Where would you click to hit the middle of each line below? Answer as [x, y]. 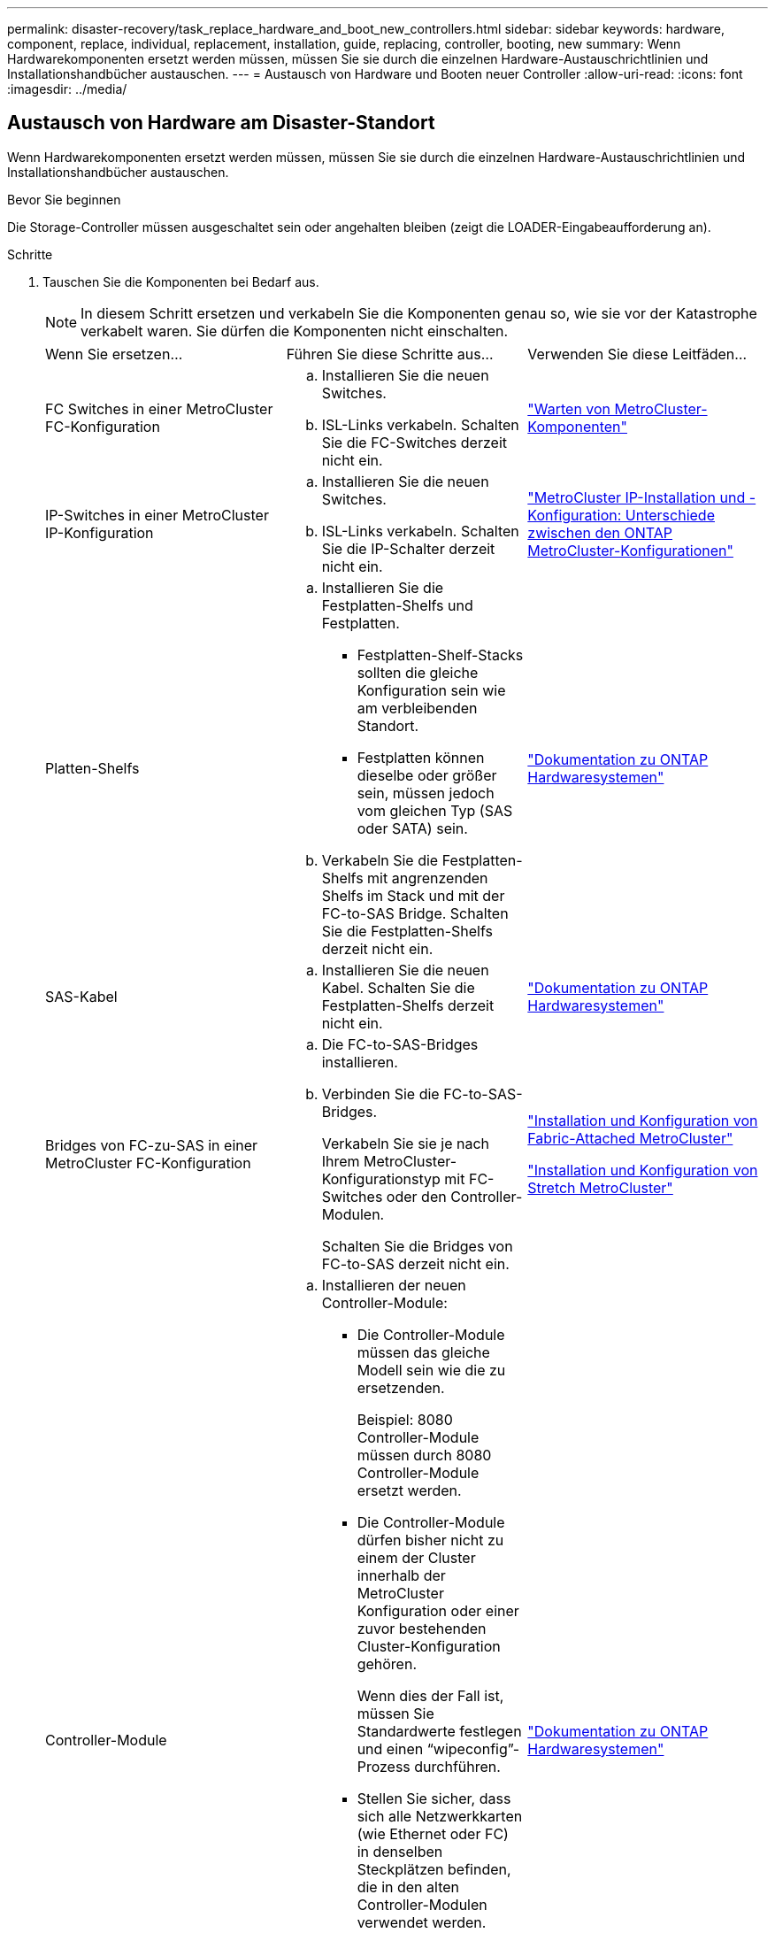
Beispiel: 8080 [405, 1419]
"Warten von [569, 408]
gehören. [387, 1663]
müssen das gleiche [423, 1352]
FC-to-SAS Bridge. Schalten [415, 913]
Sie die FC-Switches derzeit [414, 442]
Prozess [384, 1766]
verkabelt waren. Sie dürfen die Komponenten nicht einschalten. [295, 331]
